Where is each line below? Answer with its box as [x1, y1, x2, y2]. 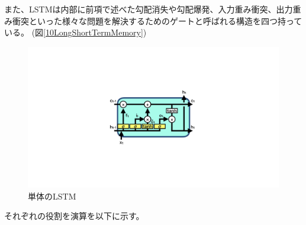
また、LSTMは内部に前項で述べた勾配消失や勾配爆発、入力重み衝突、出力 [4, 3, 293, 15]
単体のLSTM [28, 189, 76, 202]
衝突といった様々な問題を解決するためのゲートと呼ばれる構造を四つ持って [12, 14, 302, 27]
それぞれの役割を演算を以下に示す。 [4, 210, 144, 222]
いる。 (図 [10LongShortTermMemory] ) [4, 26, 147, 38]
